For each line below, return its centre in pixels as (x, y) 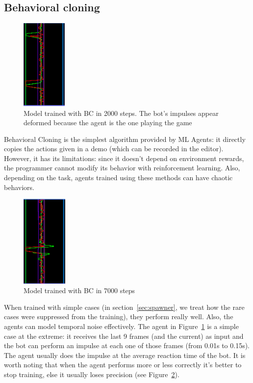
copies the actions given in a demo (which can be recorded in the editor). (114, 149)
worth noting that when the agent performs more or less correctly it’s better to (123, 365)
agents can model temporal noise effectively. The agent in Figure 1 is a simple (121, 326)
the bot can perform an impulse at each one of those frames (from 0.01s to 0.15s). (127, 345)
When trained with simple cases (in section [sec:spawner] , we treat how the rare (124, 307)
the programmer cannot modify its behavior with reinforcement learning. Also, (122, 168)
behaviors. (19, 187)
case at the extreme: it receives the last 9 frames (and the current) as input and (124, 336)
